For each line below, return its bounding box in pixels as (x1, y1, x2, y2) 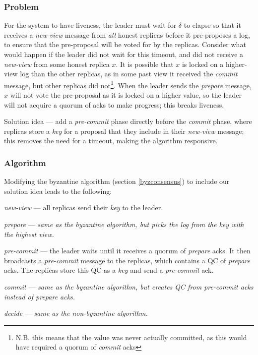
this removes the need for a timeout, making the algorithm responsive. (4, 135, 218, 146)
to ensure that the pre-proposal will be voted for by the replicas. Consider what (4, 39, 246, 50)
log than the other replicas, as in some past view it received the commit (20, 68, 238, 79)
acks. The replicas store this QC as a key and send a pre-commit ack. (4, 265, 214, 275)
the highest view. (4, 229, 54, 239)
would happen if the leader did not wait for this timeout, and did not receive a (4, 49, 244, 59)
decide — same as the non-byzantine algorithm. (4, 308, 148, 318)
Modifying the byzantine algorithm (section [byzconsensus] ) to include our (4, 176, 230, 186)
